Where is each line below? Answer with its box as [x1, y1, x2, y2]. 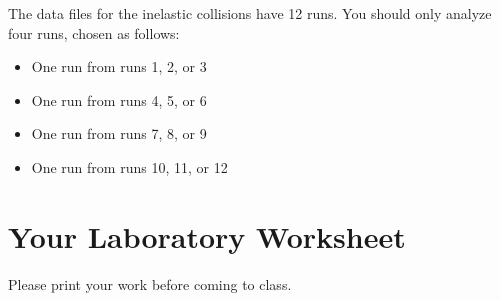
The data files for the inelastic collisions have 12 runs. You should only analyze [8, 3, 492, 23]
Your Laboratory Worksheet [8, 215, 406, 256]
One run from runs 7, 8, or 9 [31, 123, 207, 144]
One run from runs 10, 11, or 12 [31, 156, 228, 177]
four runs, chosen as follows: [8, 22, 180, 43]
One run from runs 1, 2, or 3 [31, 56, 207, 77]
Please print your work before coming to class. [8, 273, 292, 294]
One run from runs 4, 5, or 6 [31, 89, 207, 110]
